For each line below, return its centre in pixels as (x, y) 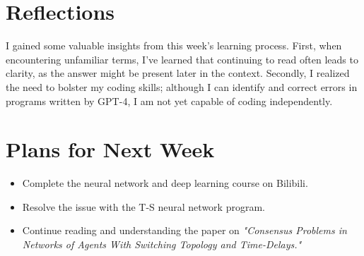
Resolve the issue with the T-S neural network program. (143, 206)
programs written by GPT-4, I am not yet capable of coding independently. (169, 100)
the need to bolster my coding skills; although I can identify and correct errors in (182, 86)
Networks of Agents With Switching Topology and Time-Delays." (162, 244)
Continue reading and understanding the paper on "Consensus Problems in (184, 230)
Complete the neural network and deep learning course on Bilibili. (165, 183)
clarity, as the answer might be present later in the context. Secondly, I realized (178, 73)
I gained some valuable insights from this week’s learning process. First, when (174, 45)
